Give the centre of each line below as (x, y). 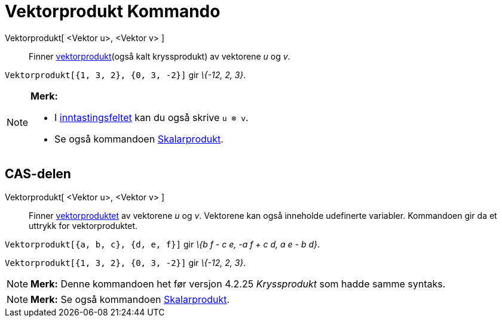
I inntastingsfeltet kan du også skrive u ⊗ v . (151, 117)
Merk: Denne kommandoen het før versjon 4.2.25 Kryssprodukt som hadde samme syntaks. (238, 284)
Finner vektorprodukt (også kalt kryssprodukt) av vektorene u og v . (160, 56)
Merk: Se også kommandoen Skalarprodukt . (130, 299)
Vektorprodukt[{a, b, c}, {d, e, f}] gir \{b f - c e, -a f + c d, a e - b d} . (163, 244)
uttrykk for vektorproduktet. (83, 225)
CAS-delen (38, 174)
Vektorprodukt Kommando (113, 11)
